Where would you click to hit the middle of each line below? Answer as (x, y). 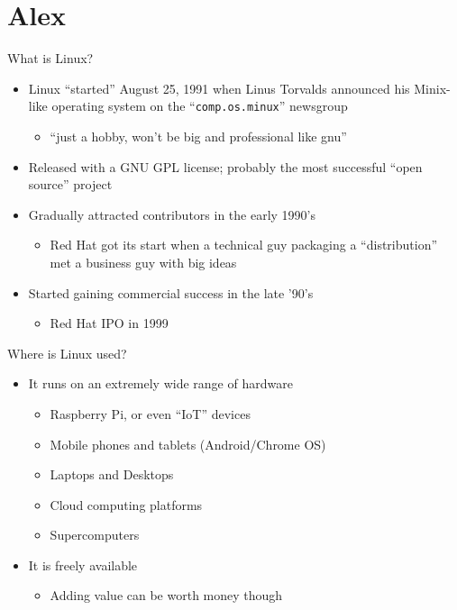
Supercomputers (95, 535)
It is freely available (83, 564)
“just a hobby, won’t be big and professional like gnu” (198, 136)
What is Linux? (50, 58)
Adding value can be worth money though (166, 595)
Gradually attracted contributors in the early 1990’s (172, 214)
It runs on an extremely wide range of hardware (160, 383)
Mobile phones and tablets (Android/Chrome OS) (188, 444)
